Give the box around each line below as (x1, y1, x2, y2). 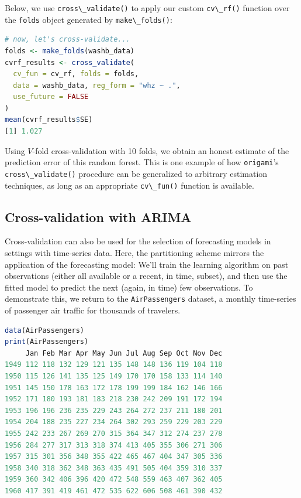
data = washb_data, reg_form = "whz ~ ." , (13, 81, 181, 90)
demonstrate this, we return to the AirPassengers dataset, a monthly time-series (5, 292, 296, 305)
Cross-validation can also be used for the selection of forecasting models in (5, 235, 271, 247)
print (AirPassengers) (5, 337, 89, 346)
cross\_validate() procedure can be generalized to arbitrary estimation (5, 167, 268, 179)
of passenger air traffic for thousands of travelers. (5, 304, 181, 316)
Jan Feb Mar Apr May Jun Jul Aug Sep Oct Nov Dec (25, 349, 223, 357)
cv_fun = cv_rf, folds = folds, (13, 70, 139, 79)
